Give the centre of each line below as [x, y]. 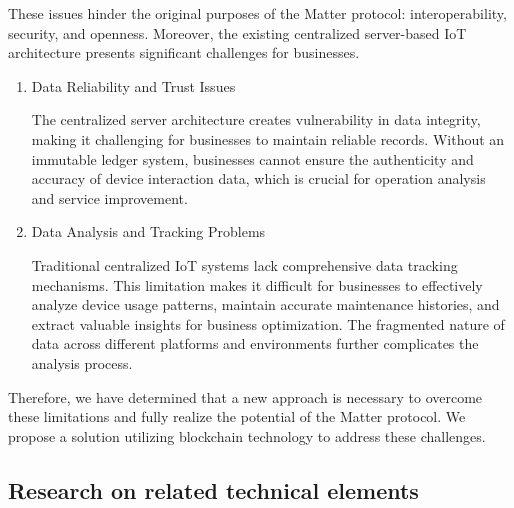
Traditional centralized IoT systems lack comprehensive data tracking [244, 264]
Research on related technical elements [213, 489]
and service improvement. [109, 197]
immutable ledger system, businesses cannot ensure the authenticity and [252, 158]
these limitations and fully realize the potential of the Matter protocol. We [237, 416]
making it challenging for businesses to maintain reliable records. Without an [268, 138]
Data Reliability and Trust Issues [133, 85]
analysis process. [82, 362]
